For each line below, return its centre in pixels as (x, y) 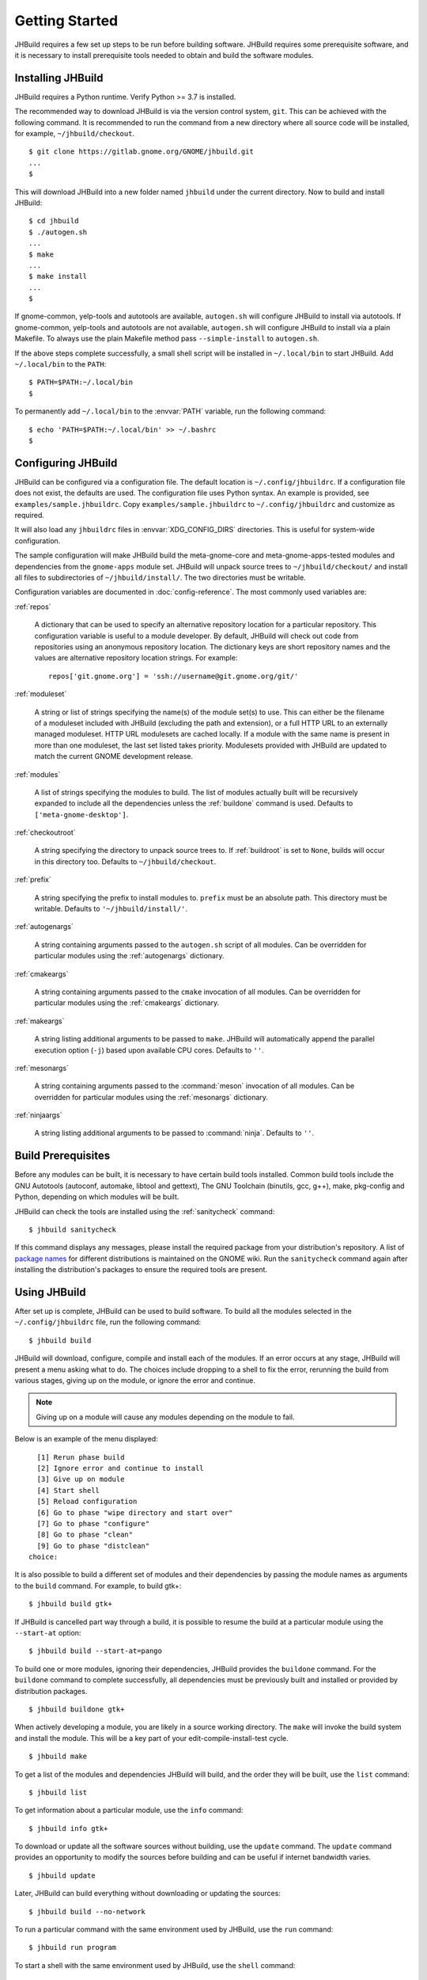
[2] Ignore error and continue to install (121, 1468)
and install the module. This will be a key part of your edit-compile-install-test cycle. (151, 1738)
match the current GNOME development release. (114, 756)
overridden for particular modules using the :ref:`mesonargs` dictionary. (151, 1097)
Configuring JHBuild (66, 463)
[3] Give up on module (81, 1479)
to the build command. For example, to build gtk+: (98, 1586)
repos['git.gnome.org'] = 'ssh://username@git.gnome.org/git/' (174, 676)
